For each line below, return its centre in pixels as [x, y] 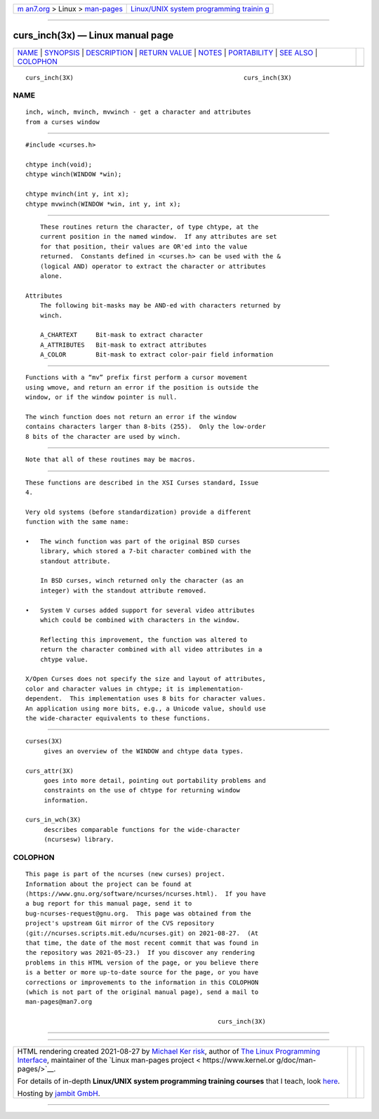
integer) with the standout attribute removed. [123, 590]
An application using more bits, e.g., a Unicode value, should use [146, 708]
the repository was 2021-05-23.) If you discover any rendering [140, 953]
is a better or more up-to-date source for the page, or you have [142, 973]
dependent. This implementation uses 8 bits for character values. [146, 699]
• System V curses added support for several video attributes [140, 610]
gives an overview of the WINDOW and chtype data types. [144, 751]
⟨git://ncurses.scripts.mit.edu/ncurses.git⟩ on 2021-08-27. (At [142, 933]
